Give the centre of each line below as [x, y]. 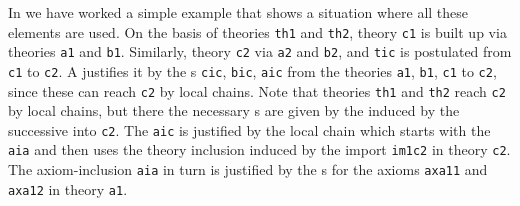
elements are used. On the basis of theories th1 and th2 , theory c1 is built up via [257, 31]
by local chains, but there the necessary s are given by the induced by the [234, 110]
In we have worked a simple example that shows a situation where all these [238, 12]
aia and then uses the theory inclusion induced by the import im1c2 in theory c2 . [259, 149]
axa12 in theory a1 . [68, 188]
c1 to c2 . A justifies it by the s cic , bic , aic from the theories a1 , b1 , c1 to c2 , [252, 70]
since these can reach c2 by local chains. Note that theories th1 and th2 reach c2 [257, 90]
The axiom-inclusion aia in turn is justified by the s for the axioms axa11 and [248, 169]
